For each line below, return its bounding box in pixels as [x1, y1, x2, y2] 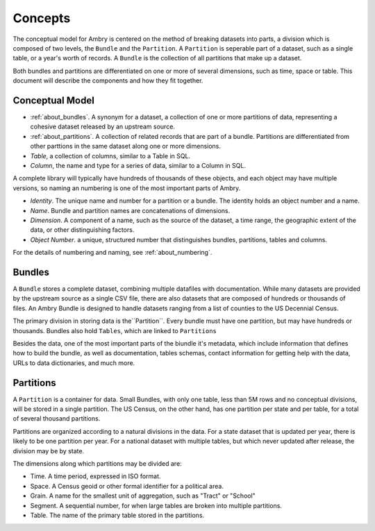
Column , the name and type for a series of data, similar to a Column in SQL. [30, 161, 247, 169]
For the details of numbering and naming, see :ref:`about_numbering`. [12, 248, 212, 257]
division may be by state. [12, 446, 85, 455]
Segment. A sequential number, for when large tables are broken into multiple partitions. [30, 501, 283, 509]
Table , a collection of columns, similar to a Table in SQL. [30, 151, 191, 160]
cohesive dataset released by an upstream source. [30, 122, 175, 131]
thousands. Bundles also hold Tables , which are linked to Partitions [12, 326, 217, 335]
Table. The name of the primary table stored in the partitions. [30, 511, 205, 519]
